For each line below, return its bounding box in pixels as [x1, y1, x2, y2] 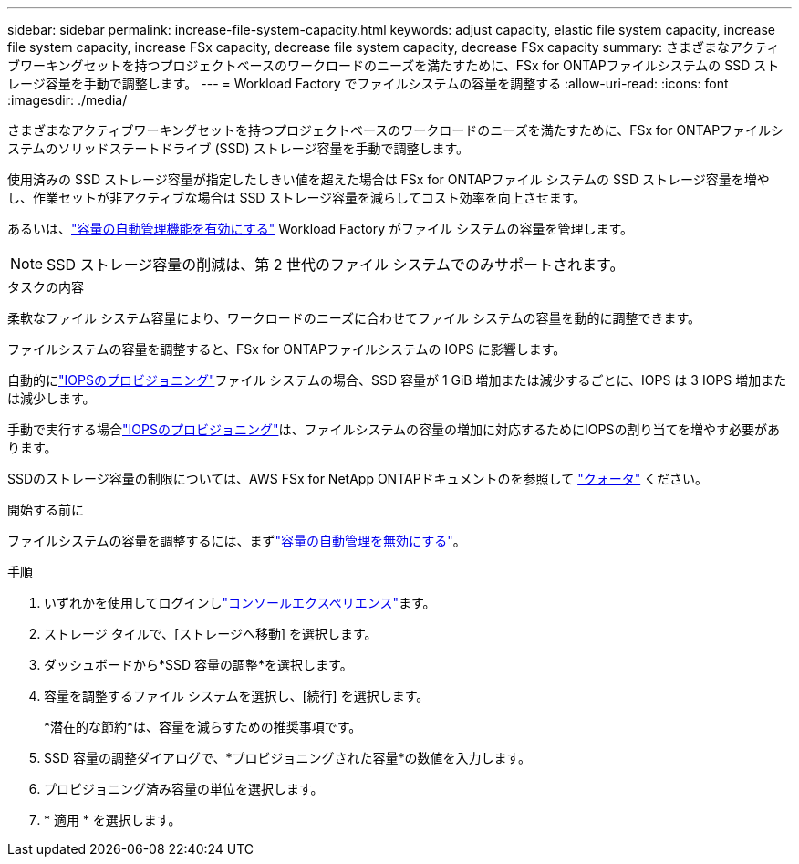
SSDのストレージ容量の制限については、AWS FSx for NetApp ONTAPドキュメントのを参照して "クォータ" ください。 [7, 471, 709, 486]
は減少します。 [7, 390, 96, 406]
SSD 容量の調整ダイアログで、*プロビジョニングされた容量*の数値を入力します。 [44, 750, 532, 765]
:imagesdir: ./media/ [7, 92, 128, 108]
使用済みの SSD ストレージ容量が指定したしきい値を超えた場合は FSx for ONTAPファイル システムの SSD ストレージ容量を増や [7, 172, 770, 187]
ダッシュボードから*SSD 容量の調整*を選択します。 [44, 657, 353, 672]
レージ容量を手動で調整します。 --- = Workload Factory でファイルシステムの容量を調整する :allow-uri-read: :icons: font [7, 76, 729, 91]
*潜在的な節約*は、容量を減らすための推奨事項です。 [44, 719, 362, 734]
